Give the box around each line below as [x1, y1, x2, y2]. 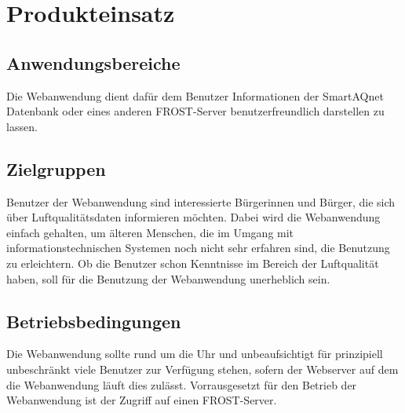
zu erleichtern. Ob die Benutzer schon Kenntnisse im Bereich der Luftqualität [6, 254, 379, 271]
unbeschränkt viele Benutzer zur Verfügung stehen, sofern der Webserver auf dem [6, 360, 399, 377]
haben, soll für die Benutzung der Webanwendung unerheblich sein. [6, 270, 330, 287]
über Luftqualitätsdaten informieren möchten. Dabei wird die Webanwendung [6, 209, 381, 225]
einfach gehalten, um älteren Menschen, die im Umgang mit [6, 224, 294, 240]
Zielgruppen [6, 156, 106, 181]
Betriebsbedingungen [6, 309, 181, 333]
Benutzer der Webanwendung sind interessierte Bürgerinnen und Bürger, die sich [6, 193, 396, 210]
